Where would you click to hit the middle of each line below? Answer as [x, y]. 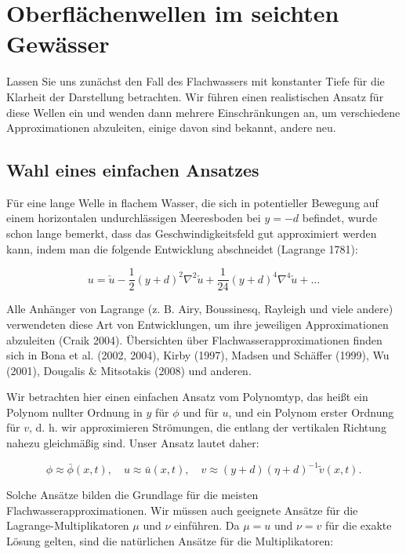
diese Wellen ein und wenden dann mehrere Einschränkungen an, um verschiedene [203, 112]
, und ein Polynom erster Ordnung [311, 412]
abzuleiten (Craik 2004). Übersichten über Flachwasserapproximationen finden [194, 339]
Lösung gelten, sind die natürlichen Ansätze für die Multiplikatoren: [170, 540]
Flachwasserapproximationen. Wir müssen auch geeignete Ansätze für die [182, 510]
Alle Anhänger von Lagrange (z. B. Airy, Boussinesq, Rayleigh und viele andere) [200, 309]
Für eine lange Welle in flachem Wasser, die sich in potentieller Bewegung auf [192, 202]
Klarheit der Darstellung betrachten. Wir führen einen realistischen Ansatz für [195, 96]
